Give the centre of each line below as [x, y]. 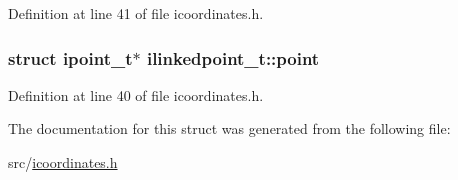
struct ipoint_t [70, 57]
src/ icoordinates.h [63, 162]
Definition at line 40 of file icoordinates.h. [136, 94]
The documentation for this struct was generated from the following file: [229, 128]
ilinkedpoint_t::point [233, 57]
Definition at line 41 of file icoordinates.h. [136, 13]
